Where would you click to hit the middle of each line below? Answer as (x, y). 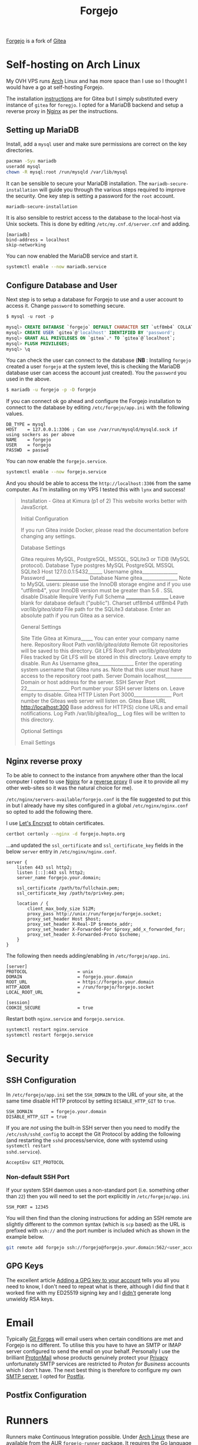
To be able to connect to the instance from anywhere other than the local (95, 775)
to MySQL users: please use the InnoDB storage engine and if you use (106, 584)
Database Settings (43, 548)
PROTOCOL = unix (50, 971)
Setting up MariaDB (43, 130)
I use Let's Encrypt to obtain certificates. (55, 823)
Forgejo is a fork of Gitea (36, 41)
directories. (20, 150)
